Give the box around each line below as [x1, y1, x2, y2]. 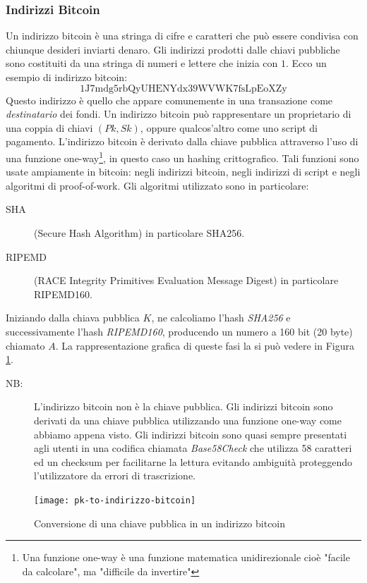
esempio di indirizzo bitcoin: [6, 70, 128, 84]
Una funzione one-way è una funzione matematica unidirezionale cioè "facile [22, 550, 350, 565]
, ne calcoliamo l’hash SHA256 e [151, 310, 291, 325]
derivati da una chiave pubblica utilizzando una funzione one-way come [34, 412, 342, 427]
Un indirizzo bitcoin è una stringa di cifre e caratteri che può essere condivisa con [6, 28, 359, 43]
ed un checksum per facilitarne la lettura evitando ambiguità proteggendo [34, 454, 352, 469]
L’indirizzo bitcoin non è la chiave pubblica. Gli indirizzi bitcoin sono [34, 399, 333, 414]
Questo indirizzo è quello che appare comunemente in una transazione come [6, 92, 333, 107]
